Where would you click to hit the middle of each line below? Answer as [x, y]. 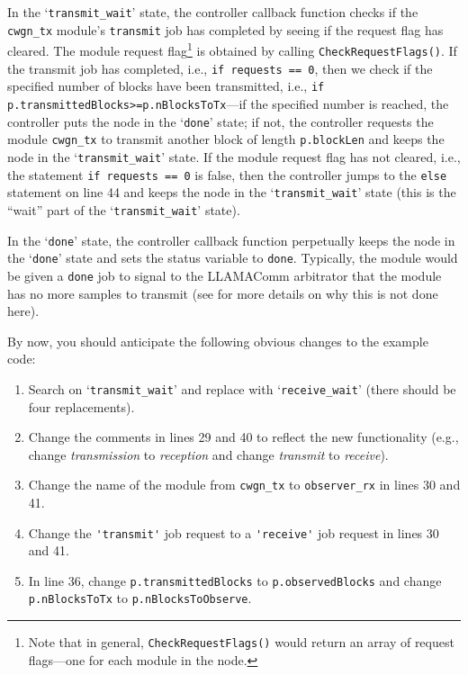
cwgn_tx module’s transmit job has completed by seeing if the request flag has [225, 29]
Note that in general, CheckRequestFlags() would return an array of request [241, 642]
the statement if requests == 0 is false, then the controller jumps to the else [227, 174]
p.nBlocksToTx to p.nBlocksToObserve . [140, 598]
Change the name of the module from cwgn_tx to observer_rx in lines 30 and [244, 485]
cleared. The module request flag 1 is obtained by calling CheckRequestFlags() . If [232, 49]
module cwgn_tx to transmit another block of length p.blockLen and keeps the [226, 139]
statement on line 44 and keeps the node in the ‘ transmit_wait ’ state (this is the [232, 192]
